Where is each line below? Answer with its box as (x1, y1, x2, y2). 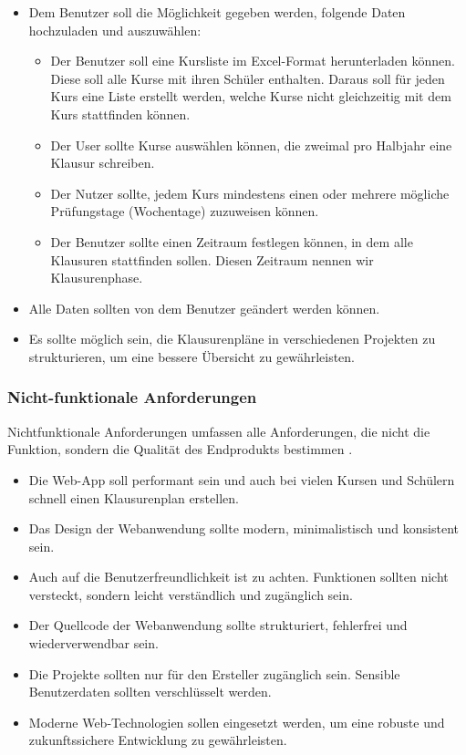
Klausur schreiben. (50, 153, 155, 172)
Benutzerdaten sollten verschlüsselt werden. (28, 682, 272, 701)
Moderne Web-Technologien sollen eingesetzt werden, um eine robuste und (28, 712, 445, 731)
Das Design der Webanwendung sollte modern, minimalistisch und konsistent (28, 519, 459, 538)
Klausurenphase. (50, 268, 143, 287)
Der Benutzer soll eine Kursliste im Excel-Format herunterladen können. (50, 51, 455, 70)
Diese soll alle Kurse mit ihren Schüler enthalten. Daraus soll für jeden (50, 68, 445, 88)
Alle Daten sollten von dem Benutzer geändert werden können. (28, 298, 380, 317)
